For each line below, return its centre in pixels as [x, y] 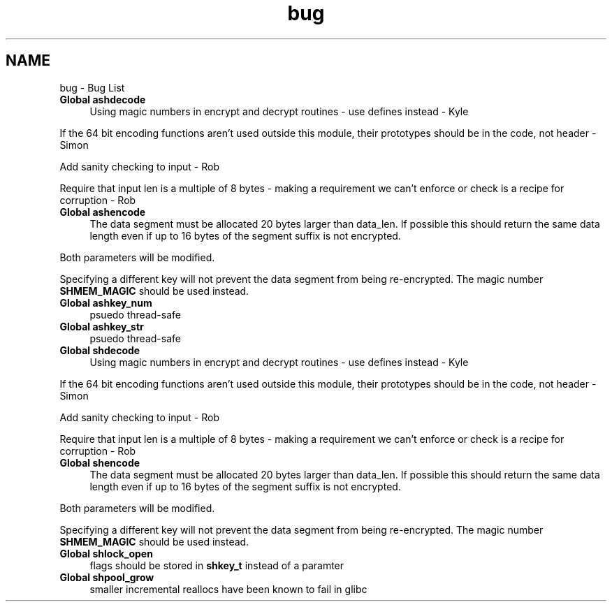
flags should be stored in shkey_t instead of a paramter [217, 565]
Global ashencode [103, 212]
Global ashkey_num [106, 302]
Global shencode [100, 462]
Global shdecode [100, 350]
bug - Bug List [92, 87]
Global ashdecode [103, 99]
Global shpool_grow [107, 577]
